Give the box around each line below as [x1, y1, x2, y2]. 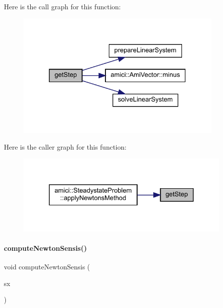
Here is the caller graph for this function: [4, 141, 127, 152]
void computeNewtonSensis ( [4, 262, 90, 272]
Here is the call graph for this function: [4, 1, 121, 11]
